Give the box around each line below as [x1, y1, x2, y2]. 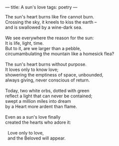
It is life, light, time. [5, 40, 44, 46]
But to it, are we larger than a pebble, [5, 46, 81, 51]
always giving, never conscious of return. [5, 77, 90, 83]
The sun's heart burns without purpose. [5, 62, 87, 67]
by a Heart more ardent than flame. [5, 104, 77, 109]
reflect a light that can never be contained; [5, 93, 93, 99]
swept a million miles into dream [5, 98, 71, 104]
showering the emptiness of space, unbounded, [5, 72, 104, 77]
